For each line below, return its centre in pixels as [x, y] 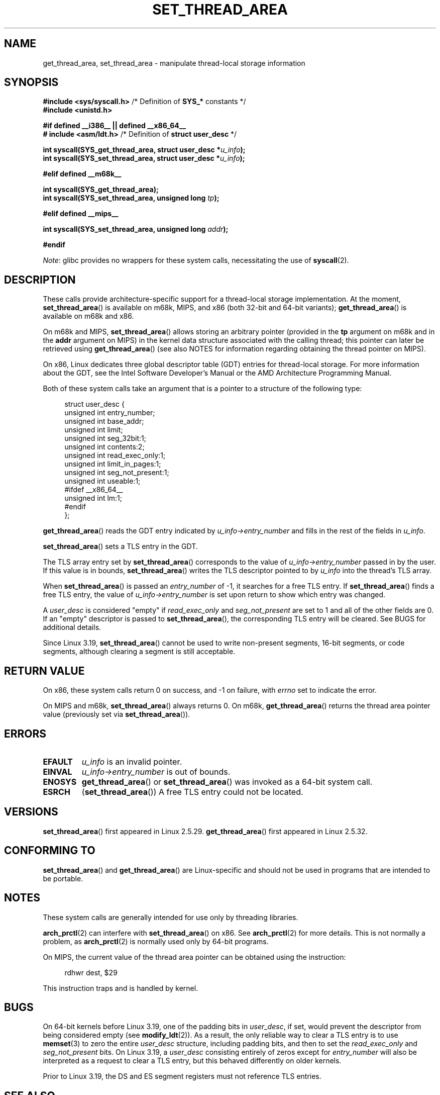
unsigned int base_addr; [104, 421]
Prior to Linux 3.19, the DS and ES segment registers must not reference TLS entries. [182, 1076]
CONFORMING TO [50, 851]
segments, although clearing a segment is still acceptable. [139, 652]
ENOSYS [60, 782]
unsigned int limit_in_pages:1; [113, 464]
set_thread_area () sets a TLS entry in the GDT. [120, 546]
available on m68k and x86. [88, 316]
